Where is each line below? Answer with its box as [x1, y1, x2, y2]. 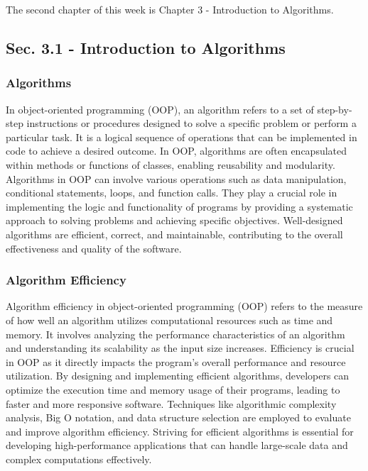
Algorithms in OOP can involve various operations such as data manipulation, [6, 171, 347, 186]
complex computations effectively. [6, 451, 152, 466]
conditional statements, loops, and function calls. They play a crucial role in [6, 185, 337, 200]
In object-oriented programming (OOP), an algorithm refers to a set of [6, 101, 314, 116]
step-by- [317, 101, 352, 116]
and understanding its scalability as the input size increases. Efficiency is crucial [6, 340, 355, 355]
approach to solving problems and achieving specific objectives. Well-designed [6, 213, 343, 228]
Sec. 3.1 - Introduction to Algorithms [6, 36, 286, 58]
